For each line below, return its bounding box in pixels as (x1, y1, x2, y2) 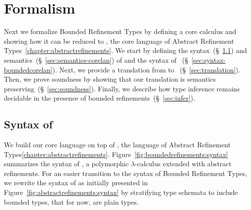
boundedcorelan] (4, 64, 53, 74)
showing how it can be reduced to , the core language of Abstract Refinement (4, 35, 234, 46)
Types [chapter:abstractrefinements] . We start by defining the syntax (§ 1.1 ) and (4, 45, 247, 55)
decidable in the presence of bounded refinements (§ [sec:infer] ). (4, 93, 195, 103)
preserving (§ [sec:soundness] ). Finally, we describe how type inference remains (4, 83, 240, 93)
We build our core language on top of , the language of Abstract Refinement (4, 140, 231, 150)
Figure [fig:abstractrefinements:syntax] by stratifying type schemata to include (4, 187, 238, 197)
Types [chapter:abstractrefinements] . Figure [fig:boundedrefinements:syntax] (4, 149, 228, 159)
